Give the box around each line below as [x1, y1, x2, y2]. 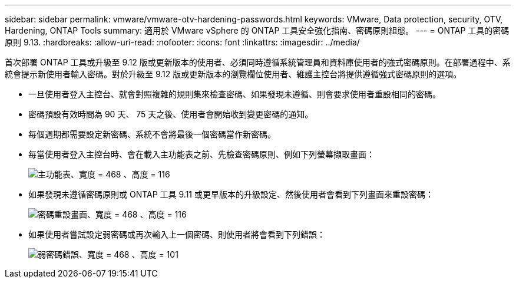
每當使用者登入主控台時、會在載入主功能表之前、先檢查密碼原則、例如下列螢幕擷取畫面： [28, 149, 375, 159]
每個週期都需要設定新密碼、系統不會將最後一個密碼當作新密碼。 [28, 129, 276, 139]
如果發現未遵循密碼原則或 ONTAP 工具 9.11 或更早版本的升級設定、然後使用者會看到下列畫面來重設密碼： [28, 189, 434, 199]
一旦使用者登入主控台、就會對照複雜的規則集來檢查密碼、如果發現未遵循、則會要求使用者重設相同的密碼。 [28, 89, 441, 99]
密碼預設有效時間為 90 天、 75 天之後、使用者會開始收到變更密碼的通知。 [28, 109, 313, 119]
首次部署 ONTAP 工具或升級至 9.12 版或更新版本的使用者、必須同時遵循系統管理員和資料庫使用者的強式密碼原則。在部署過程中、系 [5, 57, 511, 67]
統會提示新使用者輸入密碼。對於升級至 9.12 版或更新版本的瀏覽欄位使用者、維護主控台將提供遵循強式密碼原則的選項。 [5, 69, 462, 79]
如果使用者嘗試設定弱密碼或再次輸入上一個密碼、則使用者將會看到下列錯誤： [28, 229, 325, 239]
